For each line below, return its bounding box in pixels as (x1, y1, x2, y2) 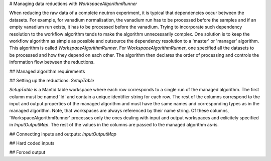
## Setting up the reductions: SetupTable (9, 77, 94, 83)
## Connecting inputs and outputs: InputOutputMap (9, 131, 116, 137)
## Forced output (9, 149, 46, 155)
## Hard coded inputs (9, 140, 55, 146)
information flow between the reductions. (9, 59, 95, 65)
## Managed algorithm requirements (9, 68, 85, 74)
